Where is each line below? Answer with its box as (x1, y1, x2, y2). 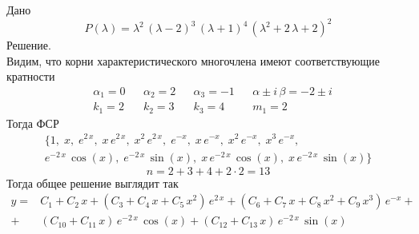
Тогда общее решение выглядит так (6, 174, 179, 191)
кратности (6, 68, 55, 85)
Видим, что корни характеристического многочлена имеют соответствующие (6, 52, 380, 69)
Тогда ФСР (6, 114, 59, 131)
